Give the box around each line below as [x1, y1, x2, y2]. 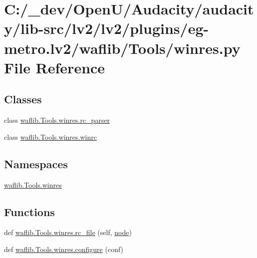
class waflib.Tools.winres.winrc [4, 131, 97, 142]
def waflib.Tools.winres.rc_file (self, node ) [4, 227, 132, 238]
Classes [4, 91, 42, 107]
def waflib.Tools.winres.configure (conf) [4, 244, 124, 254]
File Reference [4, 57, 105, 77]
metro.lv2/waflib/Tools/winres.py [4, 37, 241, 58]
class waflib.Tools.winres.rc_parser [4, 115, 110, 125]
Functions [4, 204, 55, 219]
